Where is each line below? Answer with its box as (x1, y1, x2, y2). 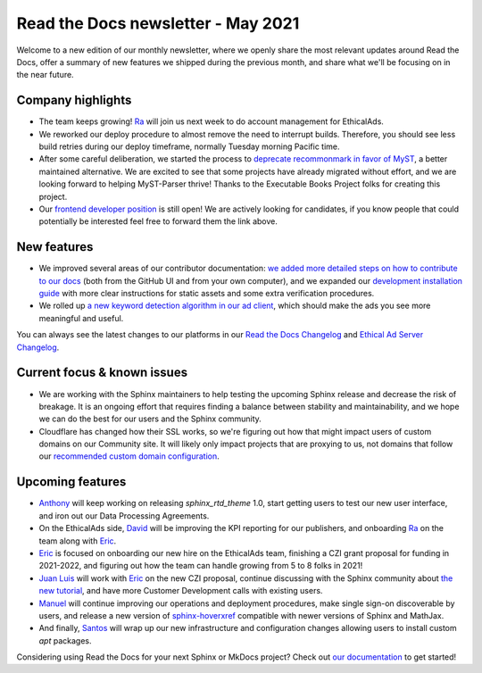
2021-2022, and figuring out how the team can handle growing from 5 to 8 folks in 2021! (38, 561, 363, 571)
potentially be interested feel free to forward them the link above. (38, 216, 278, 227)
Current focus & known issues (16, 365, 187, 380)
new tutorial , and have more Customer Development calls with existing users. (38, 586, 323, 596)
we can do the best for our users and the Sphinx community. (38, 413, 262, 424)
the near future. (16, 70, 75, 80)
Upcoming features (16, 474, 127, 490)
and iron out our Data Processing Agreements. (38, 510, 210, 521)
